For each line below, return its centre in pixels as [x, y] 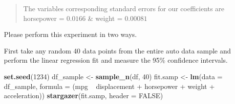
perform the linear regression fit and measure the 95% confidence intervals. [116, 60]
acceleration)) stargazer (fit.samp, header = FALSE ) [84, 95]
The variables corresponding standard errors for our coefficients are [124, 8]
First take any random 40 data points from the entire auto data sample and [117, 50]
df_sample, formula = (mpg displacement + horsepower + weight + [109, 86]
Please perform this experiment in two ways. [70, 34]
